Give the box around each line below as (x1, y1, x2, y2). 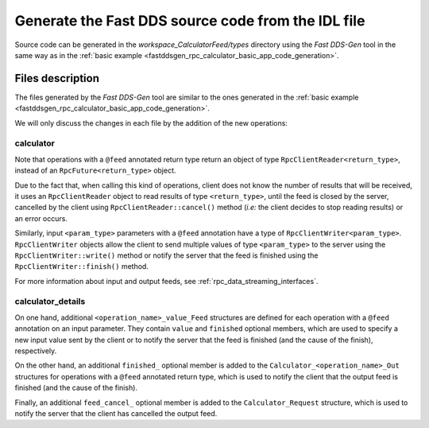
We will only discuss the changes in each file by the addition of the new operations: (14, 118, 288, 127)
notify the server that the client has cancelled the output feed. (14, 408, 218, 418)
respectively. (14, 346, 57, 356)
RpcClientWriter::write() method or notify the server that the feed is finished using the (14, 251, 319, 260)
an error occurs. (14, 213, 68, 223)
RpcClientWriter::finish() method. (14, 262, 149, 271)
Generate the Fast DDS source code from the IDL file (14, 12, 365, 29)
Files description (14, 72, 99, 85)
